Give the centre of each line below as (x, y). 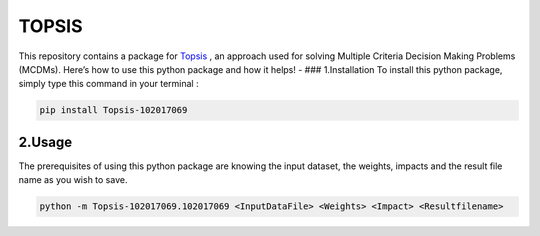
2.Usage (45, 141)
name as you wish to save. (73, 180)
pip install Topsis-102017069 (113, 110)
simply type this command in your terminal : (108, 84)
